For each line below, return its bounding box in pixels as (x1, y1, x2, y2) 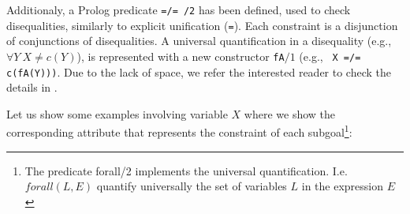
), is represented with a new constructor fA (76, 47, 285, 64)
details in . (6, 79, 58, 96)
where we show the (244, 105, 336, 122)
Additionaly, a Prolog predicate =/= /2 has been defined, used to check (6, 2, 351, 17)
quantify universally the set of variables (96, 178, 287, 194)
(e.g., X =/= (299, 47, 361, 64)
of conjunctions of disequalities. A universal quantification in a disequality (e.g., (6, 32, 392, 49)
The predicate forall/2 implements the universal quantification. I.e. (24, 162, 348, 178)
